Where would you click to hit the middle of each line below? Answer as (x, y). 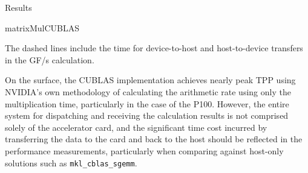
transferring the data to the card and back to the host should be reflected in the (154, 139)
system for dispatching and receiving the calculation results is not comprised (147, 115)
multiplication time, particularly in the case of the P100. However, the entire (147, 103)
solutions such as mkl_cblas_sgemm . (71, 162)
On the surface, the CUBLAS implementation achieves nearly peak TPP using (150, 80)
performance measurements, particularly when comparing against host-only (144, 150)
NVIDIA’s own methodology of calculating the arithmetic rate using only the (148, 91)
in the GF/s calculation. (50, 59)
